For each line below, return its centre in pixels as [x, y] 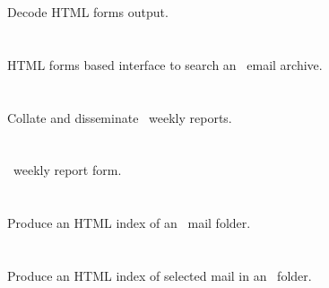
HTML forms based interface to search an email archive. [165, 64]
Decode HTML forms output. [88, 12]
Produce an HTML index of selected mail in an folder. [160, 275]
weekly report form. [67, 170]
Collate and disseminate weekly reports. [120, 117]
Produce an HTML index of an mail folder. [129, 223]
